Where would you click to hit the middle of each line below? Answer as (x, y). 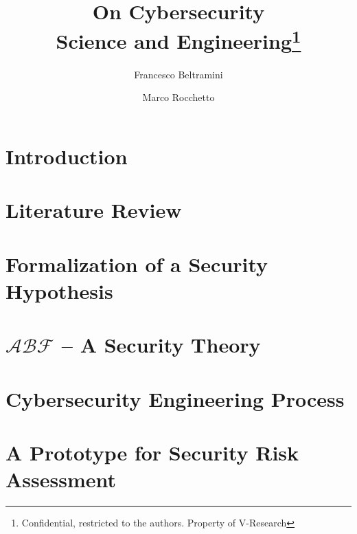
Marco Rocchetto (178, 97)
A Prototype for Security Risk (152, 452)
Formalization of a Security (137, 264)
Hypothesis (59, 290)
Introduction (67, 156)
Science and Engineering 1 (178, 40)
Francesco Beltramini (178, 74)
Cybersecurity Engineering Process (175, 398)
